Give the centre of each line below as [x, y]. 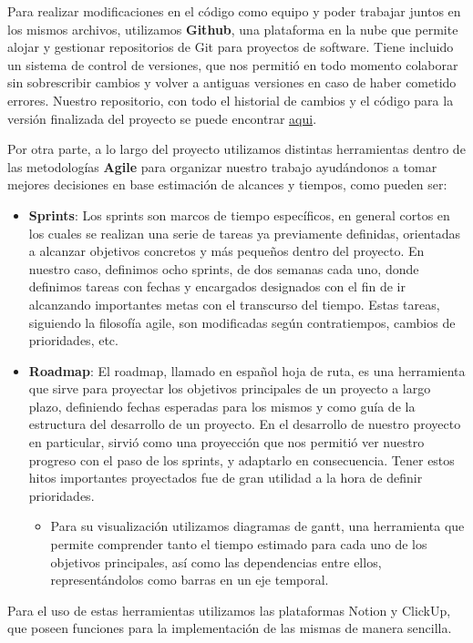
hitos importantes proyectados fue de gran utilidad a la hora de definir [226, 478]
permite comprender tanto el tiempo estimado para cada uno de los [239, 544]
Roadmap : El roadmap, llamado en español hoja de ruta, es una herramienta [247, 370]
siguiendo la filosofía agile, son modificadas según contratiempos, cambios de [242, 322]
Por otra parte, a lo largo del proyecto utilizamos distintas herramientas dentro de [236, 149]
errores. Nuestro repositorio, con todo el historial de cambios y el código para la [231, 100]
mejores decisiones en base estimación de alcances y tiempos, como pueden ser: [227, 184]
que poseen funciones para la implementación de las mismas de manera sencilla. [230, 628]
